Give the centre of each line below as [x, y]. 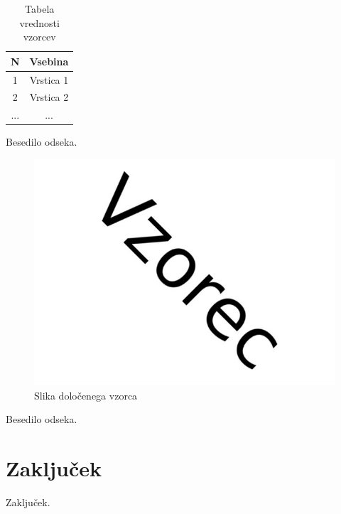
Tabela [40, 9]
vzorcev [39, 37]
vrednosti [39, 22]
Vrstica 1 [49, 79]
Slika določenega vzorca [86, 395]
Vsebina [49, 61]
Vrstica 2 [49, 97]
